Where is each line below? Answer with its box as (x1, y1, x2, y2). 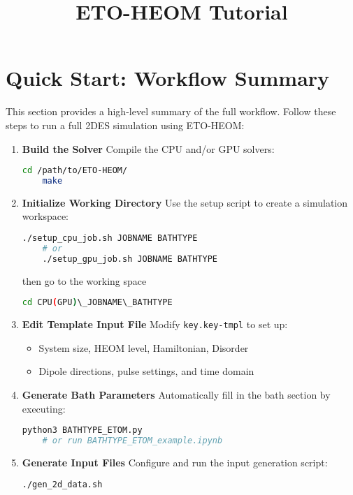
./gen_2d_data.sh (22, 479, 103, 489)
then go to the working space (22, 273, 147, 288)
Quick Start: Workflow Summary (6, 64, 330, 92)
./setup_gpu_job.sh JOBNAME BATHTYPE (42, 253, 217, 264)
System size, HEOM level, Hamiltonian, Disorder (38, 340, 249, 355)
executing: (22, 401, 66, 415)
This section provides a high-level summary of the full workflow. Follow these (6, 104, 336, 119)
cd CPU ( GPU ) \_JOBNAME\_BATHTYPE (22, 297, 173, 308)
